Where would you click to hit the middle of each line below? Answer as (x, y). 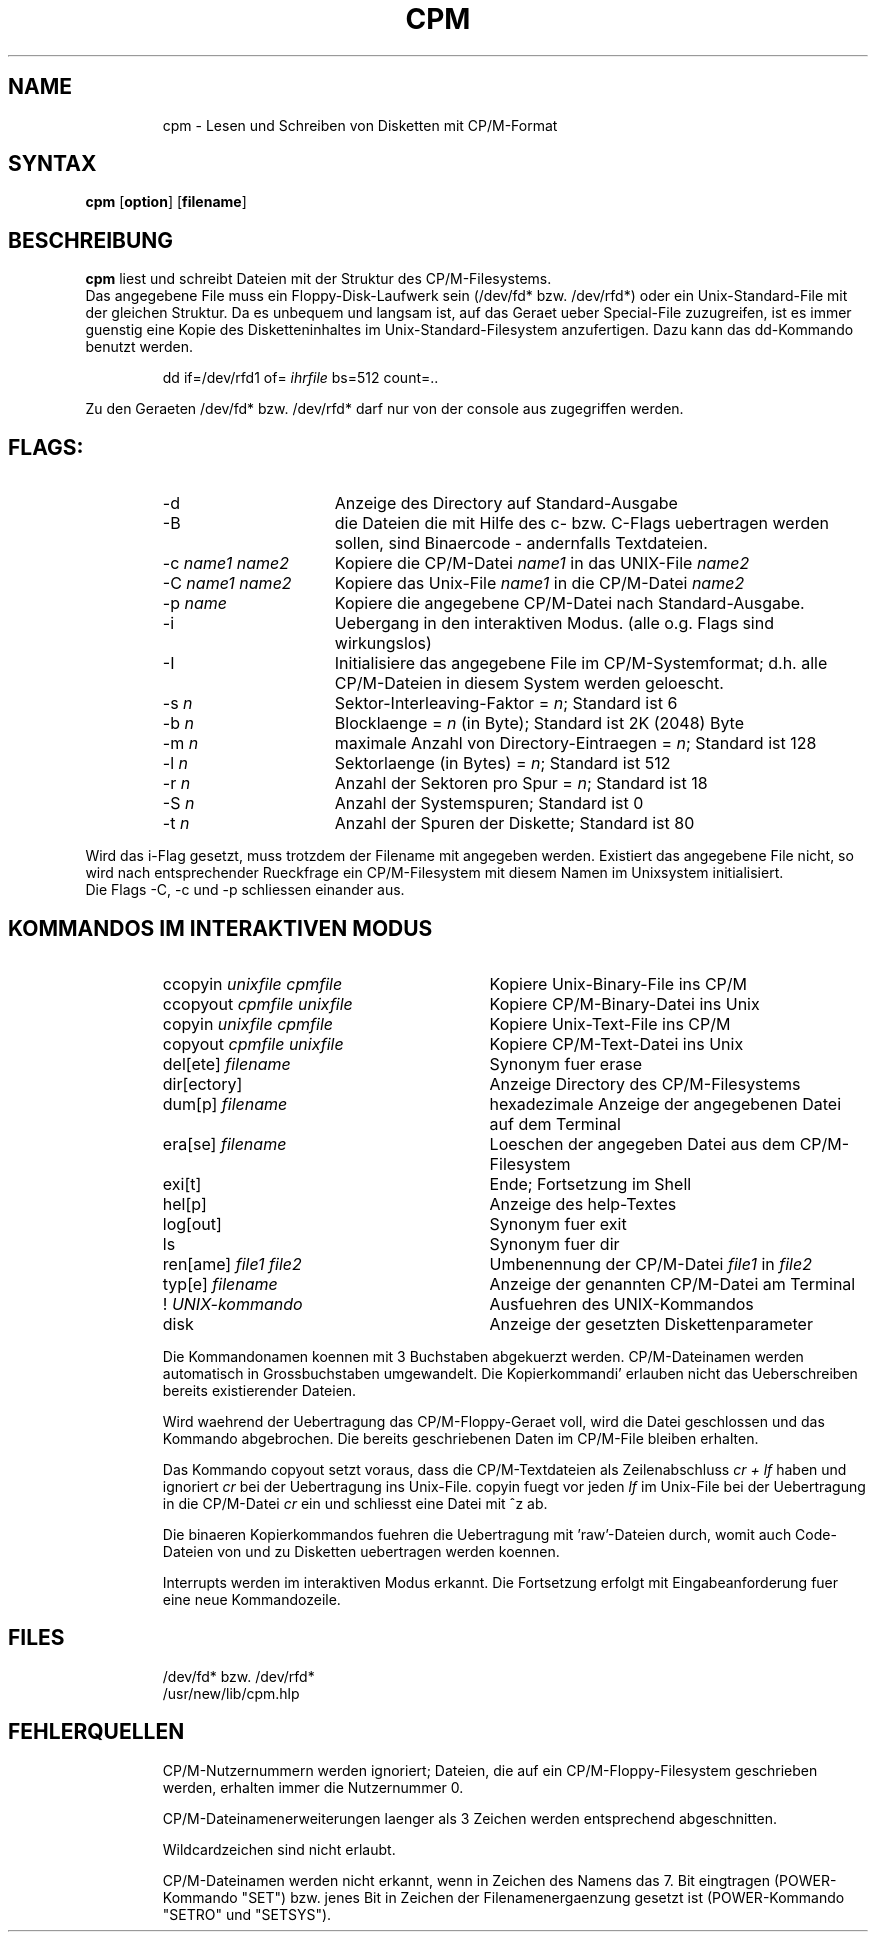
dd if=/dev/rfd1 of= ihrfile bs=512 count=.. (300, 378)
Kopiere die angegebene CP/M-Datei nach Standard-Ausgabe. (569, 603)
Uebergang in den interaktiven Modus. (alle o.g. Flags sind (554, 623)
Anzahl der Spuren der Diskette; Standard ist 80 (514, 823)
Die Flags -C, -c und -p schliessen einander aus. (245, 890)
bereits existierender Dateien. (259, 1390)
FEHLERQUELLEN (96, 1732)
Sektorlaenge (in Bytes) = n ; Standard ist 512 (502, 763)
